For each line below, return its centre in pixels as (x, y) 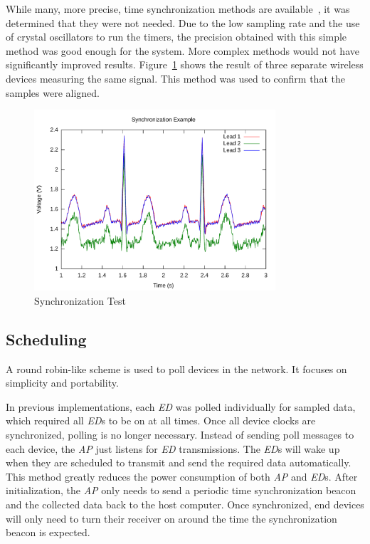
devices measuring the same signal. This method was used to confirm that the (175, 78)
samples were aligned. (53, 92)
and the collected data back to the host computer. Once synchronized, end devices (185, 504)
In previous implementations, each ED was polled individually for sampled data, (181, 406)
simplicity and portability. (62, 383)
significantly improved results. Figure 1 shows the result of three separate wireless (185, 64)
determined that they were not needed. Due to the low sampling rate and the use (183, 22)
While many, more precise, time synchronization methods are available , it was (178, 9)
